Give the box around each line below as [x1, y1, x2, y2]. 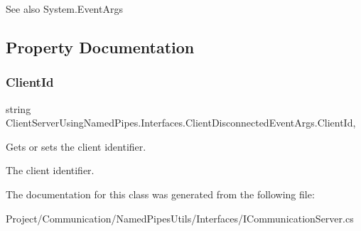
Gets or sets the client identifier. [6, 139, 146, 154]
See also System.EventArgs [6, 1, 123, 16]
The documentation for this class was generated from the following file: [6, 186, 315, 201]
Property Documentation [6, 36, 195, 58]
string [6, 101, 31, 116]
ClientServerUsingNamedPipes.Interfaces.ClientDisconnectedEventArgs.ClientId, [6, 115, 356, 130]
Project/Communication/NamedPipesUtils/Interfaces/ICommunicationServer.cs [6, 210, 354, 225]
